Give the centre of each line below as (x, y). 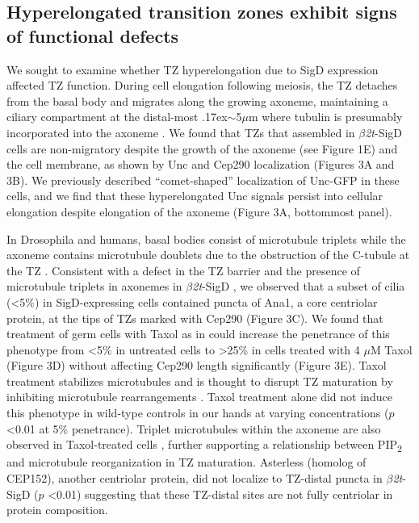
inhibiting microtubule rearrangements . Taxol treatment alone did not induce (199, 397)
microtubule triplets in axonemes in (94, 286)
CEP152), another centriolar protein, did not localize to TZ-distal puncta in (195, 477)
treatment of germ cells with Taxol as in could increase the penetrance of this (198, 334)
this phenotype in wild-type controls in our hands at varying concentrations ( (198, 413)
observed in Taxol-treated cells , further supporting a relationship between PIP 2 (204, 446)
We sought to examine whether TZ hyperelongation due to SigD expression (193, 69)
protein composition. (57, 510)
